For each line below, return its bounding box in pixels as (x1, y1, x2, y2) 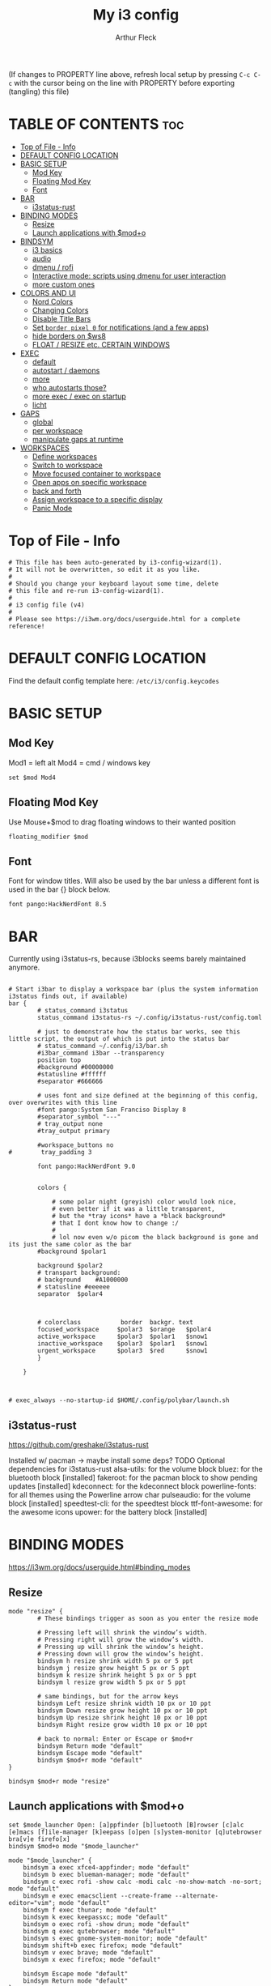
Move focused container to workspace (32, 468, 162, 479)
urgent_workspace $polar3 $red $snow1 (37, 1347, 208, 1355)
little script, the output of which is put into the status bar (8, 1035, 230, 1043)
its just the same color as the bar (8, 1241, 132, 1249)
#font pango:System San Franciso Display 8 (37, 1106, 186, 1114)
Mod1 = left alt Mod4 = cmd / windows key (8, 757, 151, 767)
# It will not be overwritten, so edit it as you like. (8, 565, 201, 573)
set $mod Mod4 (8, 774, 57, 782)
